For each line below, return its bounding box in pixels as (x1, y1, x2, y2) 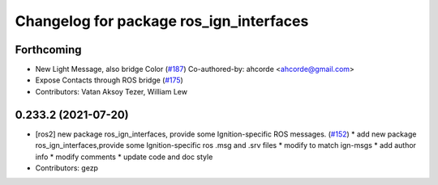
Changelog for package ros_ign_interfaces (15, 12, 309, 30)
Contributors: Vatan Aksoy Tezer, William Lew (35, 86, 188, 96)
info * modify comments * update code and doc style (35, 152, 213, 162)
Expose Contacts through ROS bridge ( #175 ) (35, 75, 184, 85)
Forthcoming (15, 43, 82, 57)
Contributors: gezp (35, 162, 99, 173)
